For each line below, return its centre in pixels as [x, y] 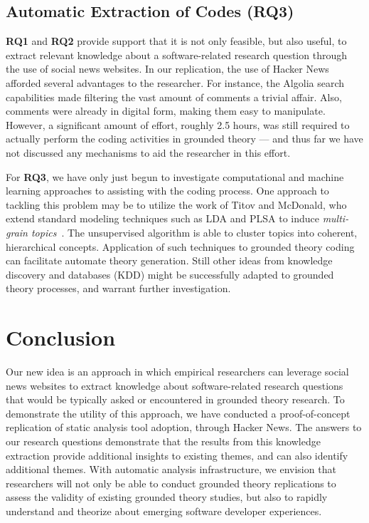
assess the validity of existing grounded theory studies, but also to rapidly [167, 497]
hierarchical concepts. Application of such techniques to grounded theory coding [180, 246]
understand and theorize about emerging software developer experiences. [164, 511]
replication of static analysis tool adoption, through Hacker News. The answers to [184, 427]
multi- [336, 218]
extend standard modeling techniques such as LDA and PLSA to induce [162, 218]
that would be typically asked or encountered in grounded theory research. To [175, 399]
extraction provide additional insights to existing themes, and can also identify [177, 455]
